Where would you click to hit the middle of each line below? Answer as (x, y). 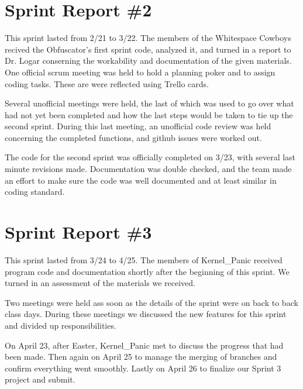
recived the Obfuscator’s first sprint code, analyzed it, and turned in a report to (148, 49)
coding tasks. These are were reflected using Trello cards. (107, 83)
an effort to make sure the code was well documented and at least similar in (141, 180)
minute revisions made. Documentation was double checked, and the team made (148, 169)
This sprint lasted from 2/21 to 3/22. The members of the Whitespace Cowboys (148, 38)
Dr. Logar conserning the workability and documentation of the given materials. (148, 61)
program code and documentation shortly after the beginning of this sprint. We (147, 271)
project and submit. (40, 379)
